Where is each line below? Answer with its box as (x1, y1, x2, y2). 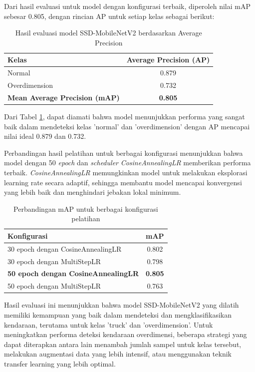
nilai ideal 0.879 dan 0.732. (4, 131, 86, 141)
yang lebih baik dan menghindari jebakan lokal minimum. (4, 187, 181, 197)
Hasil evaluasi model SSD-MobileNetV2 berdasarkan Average (15, 27, 202, 38)
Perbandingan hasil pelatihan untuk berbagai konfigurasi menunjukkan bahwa (4, 147, 243, 158)
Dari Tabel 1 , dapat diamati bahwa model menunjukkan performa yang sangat (4, 111, 245, 121)
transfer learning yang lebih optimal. (4, 358, 116, 369)
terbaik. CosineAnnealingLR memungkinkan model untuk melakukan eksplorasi (4, 167, 248, 177)
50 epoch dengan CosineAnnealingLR (7, 268, 139, 279)
